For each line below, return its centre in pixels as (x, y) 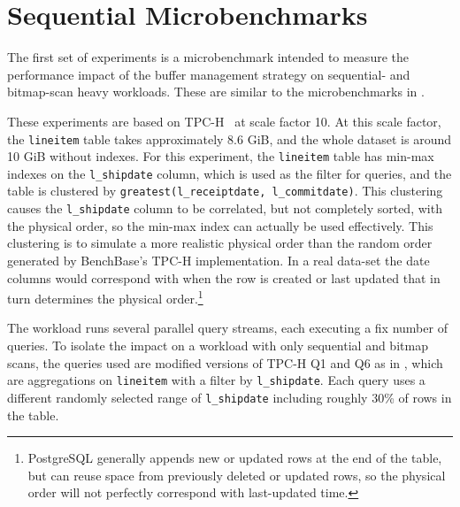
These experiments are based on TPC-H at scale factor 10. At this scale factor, (224, 121)
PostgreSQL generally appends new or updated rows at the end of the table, (235, 458)
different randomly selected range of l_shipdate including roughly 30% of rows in (230, 397)
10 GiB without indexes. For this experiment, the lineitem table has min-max (221, 156)
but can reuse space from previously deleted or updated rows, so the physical (237, 475)
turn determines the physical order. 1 (105, 297)
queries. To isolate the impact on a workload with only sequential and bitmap (218, 345)
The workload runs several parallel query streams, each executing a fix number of (227, 328)
